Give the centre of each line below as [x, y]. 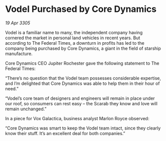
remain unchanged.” [26, 109]
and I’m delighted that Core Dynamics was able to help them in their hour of [83, 83]
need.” [12, 88]
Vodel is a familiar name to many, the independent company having [74, 32]
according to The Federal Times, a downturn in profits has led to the [75, 43]
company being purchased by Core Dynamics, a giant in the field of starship [83, 48]
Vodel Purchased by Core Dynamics [81, 9]
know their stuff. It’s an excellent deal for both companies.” [65, 133]
